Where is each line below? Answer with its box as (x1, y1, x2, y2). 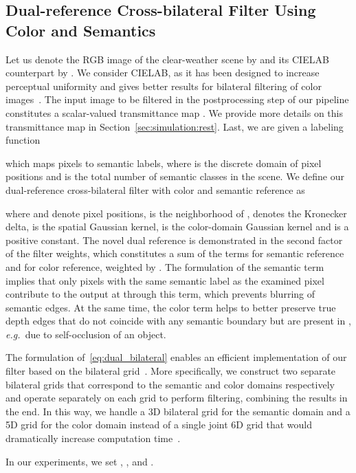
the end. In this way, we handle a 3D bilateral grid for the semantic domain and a (5, 404, 351, 418)
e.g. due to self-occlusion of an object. (5, 327, 166, 341)
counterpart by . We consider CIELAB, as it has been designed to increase (5, 65, 320, 80)
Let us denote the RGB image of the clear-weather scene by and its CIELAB (5, 52, 329, 66)
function (5, 133, 41, 147)
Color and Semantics (5, 19, 156, 41)
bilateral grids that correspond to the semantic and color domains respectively (5, 377, 335, 391)
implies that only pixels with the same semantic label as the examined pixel (5, 273, 324, 287)
